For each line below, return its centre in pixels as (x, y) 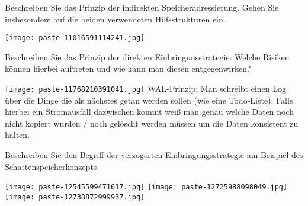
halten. (17, 135)
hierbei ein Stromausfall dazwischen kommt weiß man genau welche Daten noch (150, 112)
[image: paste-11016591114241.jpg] (75, 38)
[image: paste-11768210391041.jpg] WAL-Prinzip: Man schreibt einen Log (146, 88)
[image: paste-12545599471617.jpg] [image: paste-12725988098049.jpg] (146, 187)
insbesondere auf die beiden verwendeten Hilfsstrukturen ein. (115, 19)
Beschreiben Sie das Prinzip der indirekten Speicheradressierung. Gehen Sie (142, 7)
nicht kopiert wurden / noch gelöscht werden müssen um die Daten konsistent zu (152, 123)
